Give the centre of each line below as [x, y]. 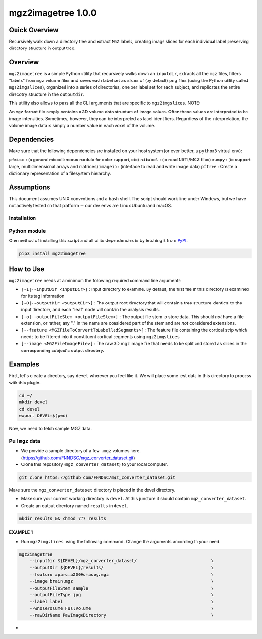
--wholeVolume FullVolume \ [122, 608]
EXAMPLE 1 [21, 532]
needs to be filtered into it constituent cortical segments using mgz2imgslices [100, 336]
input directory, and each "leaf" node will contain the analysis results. [90, 310]
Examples [24, 364]
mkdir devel [33, 402]
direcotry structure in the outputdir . [47, 94]
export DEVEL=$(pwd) [43, 416]
